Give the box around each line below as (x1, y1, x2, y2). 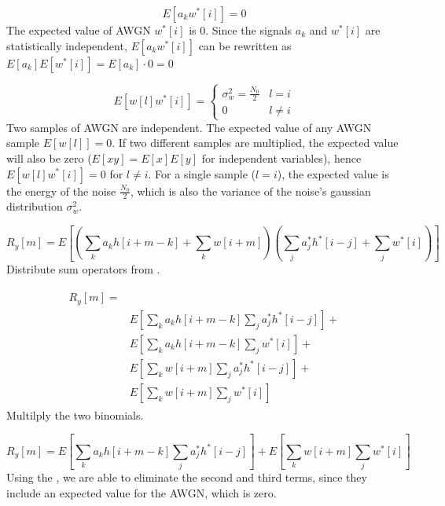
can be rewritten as (198, 37, 292, 53)
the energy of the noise (6, 182, 116, 199)
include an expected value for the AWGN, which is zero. (6, 484, 277, 500)
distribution (6, 198, 63, 214)
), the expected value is (277, 165, 389, 181)
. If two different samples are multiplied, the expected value (112, 134, 399, 151)
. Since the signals (205, 22, 292, 38)
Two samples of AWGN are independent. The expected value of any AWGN (6, 119, 372, 135)
